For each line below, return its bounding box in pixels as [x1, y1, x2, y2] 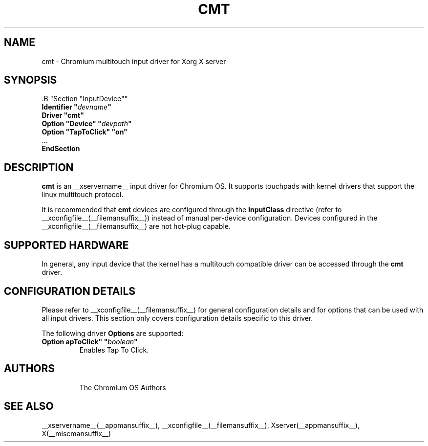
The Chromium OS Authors [79, 383, 166, 392]
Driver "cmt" [42, 111, 84, 120]
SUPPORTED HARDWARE [4, 239, 129, 251]
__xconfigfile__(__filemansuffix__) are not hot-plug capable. [42, 222, 231, 231]
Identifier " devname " [42, 103, 111, 111]
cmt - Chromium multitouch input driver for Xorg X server [42, 57, 226, 66]
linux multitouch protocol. [42, 190, 124, 199]
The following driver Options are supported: [42, 329, 184, 337]
